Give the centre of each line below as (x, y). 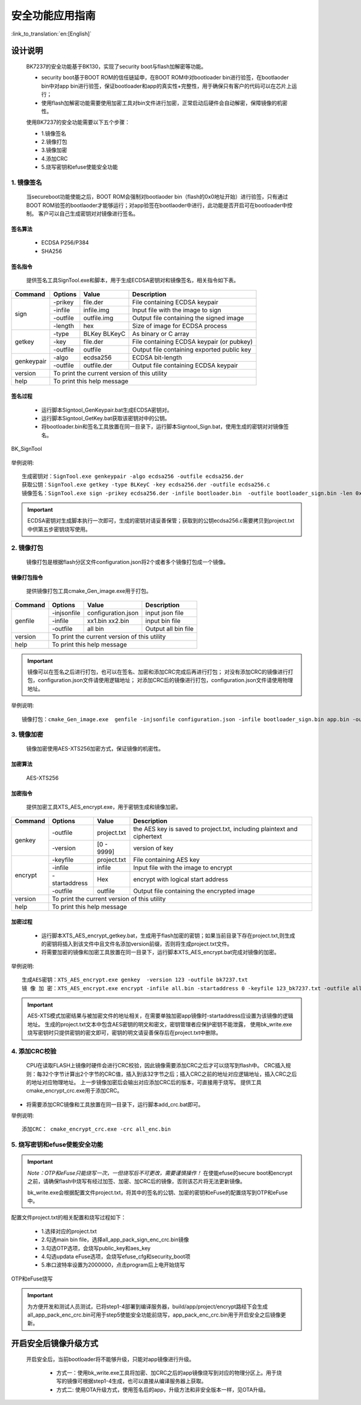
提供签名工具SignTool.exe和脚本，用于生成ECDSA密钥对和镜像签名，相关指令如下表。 (133, 281)
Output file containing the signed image (188, 318)
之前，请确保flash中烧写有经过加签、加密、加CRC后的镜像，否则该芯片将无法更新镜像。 (137, 1181)
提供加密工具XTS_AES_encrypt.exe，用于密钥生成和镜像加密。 (104, 807)
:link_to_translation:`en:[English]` (51, 34)
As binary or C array (161, 333)
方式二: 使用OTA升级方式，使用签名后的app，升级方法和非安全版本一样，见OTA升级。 (162, 1389)
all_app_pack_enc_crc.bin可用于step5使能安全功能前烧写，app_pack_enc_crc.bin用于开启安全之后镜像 (154, 1315)
